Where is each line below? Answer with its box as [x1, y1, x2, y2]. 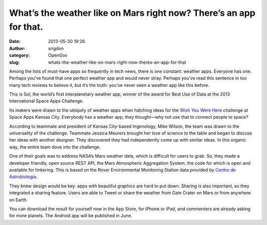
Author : [9, 45, 26, 51]
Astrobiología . [9, 174, 38, 180]
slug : [9, 59, 20, 65]
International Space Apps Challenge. [9, 98, 84, 104]
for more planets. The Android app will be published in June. [9, 213, 133, 219]
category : [9, 52, 30, 58]
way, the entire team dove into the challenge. [9, 144, 101, 150]
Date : [9, 39, 21, 45]
